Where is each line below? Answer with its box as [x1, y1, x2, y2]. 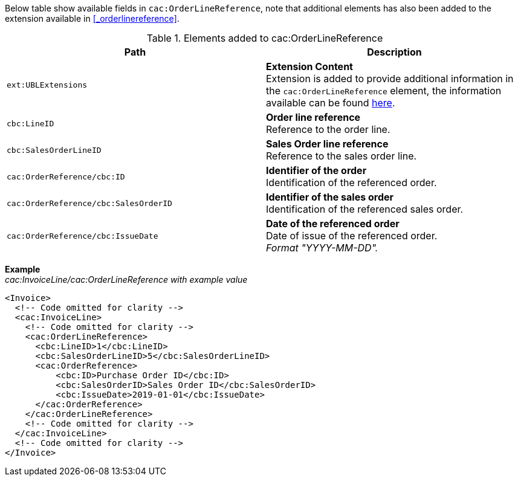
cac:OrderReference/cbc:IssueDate [7, 231, 158, 240]
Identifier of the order [266, 164, 367, 176]
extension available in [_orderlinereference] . [5, 13, 180, 24]
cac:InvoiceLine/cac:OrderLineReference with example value [5, 274, 248, 285]
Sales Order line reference [266, 138, 389, 150]
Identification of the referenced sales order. [266, 203, 464, 215]
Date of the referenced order [266, 218, 400, 230]
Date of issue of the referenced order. [266, 230, 438, 242]
